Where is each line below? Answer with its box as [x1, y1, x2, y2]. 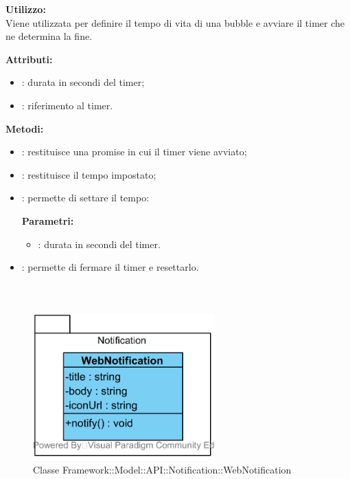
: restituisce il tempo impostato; [21, 167, 156, 181]
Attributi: [5, 52, 53, 66]
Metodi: [5, 121, 44, 135]
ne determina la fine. [5, 29, 93, 43]
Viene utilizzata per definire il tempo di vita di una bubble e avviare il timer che [5, 15, 345, 30]
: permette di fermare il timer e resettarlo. [21, 260, 199, 274]
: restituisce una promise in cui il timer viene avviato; [21, 144, 247, 159]
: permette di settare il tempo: [21, 190, 150, 205]
